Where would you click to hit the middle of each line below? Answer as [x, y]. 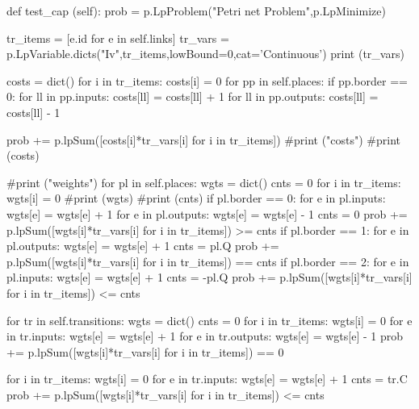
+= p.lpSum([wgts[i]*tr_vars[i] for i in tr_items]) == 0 [145, 351]
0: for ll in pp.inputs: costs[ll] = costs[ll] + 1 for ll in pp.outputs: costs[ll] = [193, 96]
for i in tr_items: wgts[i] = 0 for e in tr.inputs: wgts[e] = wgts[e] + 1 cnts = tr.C [207, 379]
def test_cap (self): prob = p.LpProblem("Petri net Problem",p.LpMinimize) [196, 10]
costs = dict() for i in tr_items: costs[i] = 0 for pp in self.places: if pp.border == [207, 80]
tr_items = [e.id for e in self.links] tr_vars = [118, 38]
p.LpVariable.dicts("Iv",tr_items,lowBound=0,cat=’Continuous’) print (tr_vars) [205, 54]
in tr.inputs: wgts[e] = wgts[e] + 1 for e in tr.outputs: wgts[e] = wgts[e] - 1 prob [205, 336]
